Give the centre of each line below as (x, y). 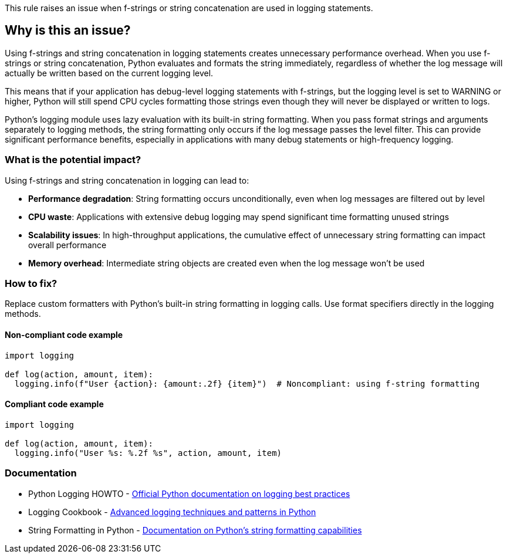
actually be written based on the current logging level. (109, 73)
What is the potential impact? (73, 160)
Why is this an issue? (68, 31)
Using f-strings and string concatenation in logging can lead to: (127, 180)
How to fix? (31, 283)
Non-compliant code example (64, 334)
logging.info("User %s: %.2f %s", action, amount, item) (148, 453)
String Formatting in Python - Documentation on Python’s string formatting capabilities (195, 530)
